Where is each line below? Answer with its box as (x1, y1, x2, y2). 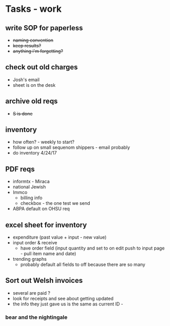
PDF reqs (5, 165, 35, 174)
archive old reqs (5, 97, 58, 106)
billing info (20, 195, 42, 201)
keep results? (12, 43, 41, 49)
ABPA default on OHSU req (12, 206, 70, 212)
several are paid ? (12, 290, 50, 296)
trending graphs (12, 256, 47, 262)
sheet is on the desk (12, 82, 56, 88)
